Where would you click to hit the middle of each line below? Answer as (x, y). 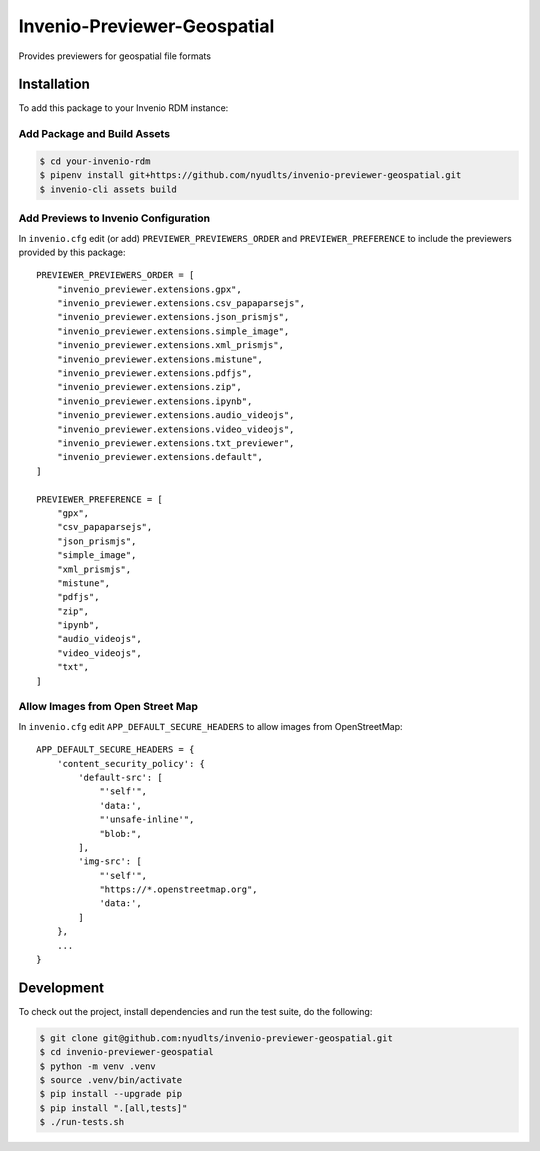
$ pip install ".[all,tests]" (113, 1108)
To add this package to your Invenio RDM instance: (123, 108)
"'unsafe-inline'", (147, 819)
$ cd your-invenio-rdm (95, 161)
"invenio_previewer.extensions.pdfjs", (154, 373)
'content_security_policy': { (130, 763)
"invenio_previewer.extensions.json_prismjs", (173, 317)
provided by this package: (72, 252)
